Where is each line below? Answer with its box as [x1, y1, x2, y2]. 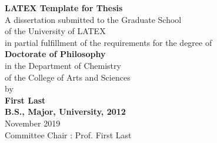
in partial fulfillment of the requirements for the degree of [5, 36, 212, 48]
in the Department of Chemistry [5, 59, 121, 71]
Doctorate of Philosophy [5, 48, 106, 60]
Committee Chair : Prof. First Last [5, 128, 132, 141]
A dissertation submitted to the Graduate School [5, 13, 182, 25]
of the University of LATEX [5, 25, 106, 37]
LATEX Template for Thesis [5, 2, 123, 14]
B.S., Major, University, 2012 [5, 105, 126, 118]
